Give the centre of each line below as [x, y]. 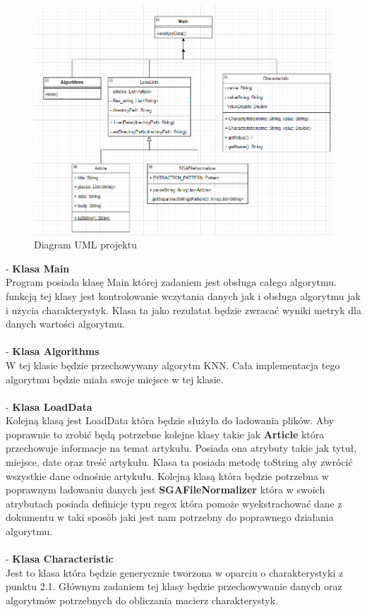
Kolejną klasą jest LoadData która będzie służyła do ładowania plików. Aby [170, 420]
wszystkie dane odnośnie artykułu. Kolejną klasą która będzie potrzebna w [167, 475]
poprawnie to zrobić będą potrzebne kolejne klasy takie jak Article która [165, 434]
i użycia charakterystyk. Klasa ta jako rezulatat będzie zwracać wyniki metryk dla [183, 310]
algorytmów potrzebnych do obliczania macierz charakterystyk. [142, 600]
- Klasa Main [38, 268]
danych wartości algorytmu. [65, 324]
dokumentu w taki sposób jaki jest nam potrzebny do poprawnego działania [170, 517]
